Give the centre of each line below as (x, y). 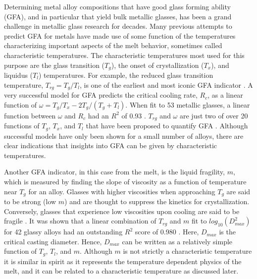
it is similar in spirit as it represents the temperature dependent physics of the (123, 261)
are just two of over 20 (214, 115)
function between (30, 115)
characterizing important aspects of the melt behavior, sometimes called (113, 45)
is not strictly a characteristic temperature (187, 251)
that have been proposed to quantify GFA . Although (167, 126)
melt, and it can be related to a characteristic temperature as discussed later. (121, 271)
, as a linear (225, 95)
